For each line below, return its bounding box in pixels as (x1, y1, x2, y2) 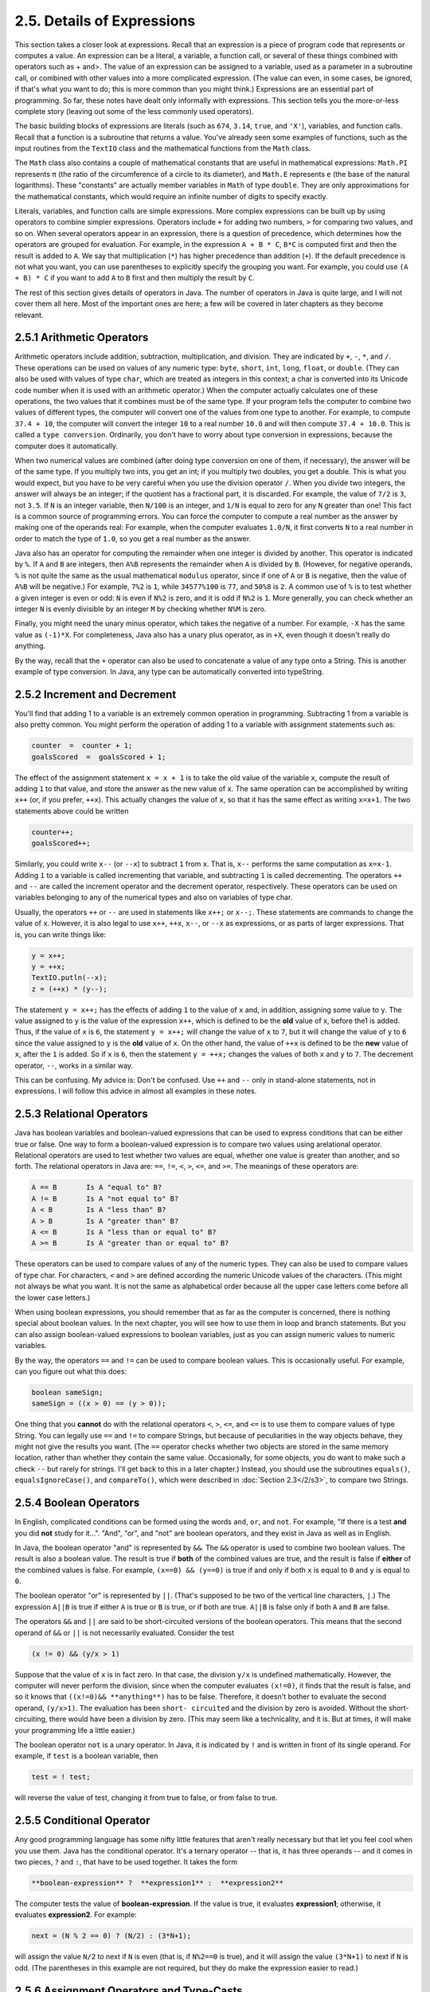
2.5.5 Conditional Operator (14, 1814, 150, 1828)
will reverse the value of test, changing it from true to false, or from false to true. (14, 1793, 278, 1802)
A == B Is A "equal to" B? (31, 1183, 162, 1192)
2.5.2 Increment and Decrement (14, 688, 177, 701)
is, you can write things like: (14, 929, 107, 939)
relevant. (14, 310, 44, 320)
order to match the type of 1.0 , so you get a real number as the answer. (14, 534, 251, 543)
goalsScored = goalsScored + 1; (31, 752, 166, 761)
